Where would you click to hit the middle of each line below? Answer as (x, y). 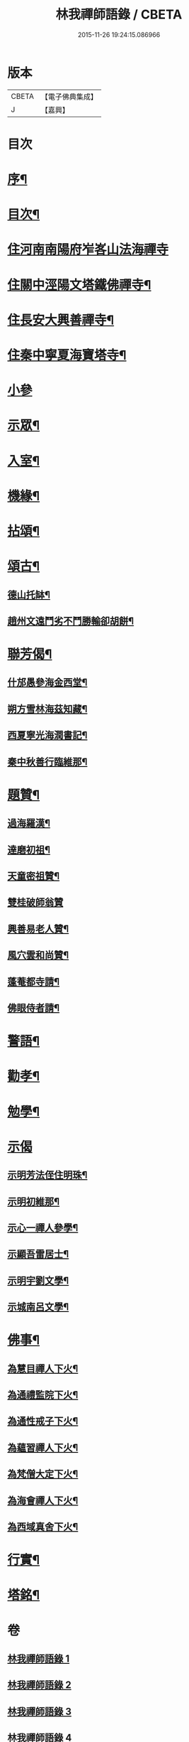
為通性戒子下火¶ (43, 1421)
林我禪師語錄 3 (40, 1711)
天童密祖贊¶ (34, 876)
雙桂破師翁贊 (35, 902)
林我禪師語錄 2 (40, 1685)
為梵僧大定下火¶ (43, 1474)
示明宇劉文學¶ (38, 1280)
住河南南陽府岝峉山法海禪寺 (88, 250)
